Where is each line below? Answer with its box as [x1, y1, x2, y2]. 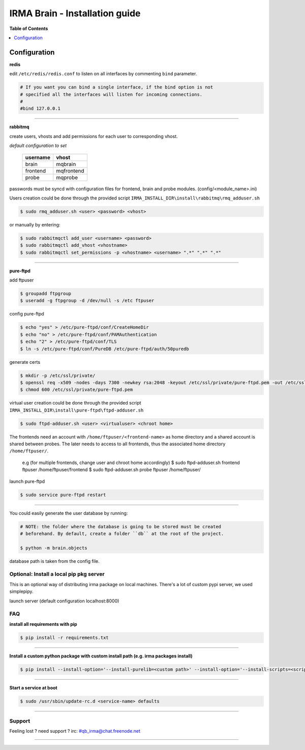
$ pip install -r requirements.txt [20, 634, 109, 641]
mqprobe [56, 174, 78, 181]
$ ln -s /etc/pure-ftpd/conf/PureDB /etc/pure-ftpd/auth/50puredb [20, 346, 189, 352]
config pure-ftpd [9, 311, 44, 317]
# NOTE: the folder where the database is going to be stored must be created [20, 524, 221, 529]
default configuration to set [9, 142, 67, 149]
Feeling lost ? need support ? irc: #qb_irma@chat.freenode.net [9, 728, 141, 734]
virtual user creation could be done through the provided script [9, 400, 142, 406]
